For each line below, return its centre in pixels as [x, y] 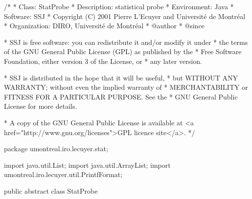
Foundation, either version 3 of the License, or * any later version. [103, 61]
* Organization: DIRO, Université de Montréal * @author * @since [104, 26]
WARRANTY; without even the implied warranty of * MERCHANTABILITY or [126, 87]
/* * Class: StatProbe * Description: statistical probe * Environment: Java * [119, 6]
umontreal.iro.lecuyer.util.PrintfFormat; [63, 174]
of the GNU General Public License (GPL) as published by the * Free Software [123, 51]
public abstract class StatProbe [51, 190]
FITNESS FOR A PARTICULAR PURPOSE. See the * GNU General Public [121, 96]
